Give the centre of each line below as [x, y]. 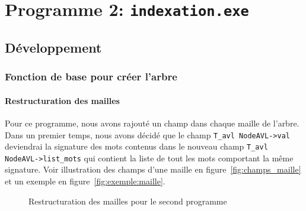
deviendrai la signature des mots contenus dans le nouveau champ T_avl [136, 146]
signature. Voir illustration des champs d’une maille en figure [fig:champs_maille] [153, 169]
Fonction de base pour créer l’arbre [91, 77]
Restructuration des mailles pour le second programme [128, 201]
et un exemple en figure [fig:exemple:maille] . [85, 181]
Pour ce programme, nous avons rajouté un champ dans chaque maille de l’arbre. [152, 123]
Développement [53, 47]
